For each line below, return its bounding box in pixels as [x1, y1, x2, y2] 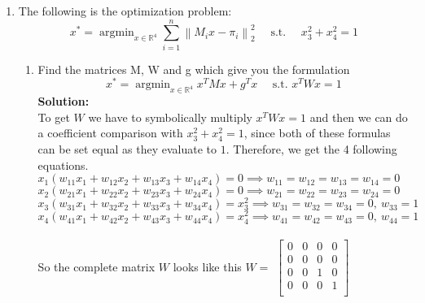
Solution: [37, 93, 90, 110]
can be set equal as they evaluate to [37, 140, 217, 157]
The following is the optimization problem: [18, 2, 232, 19]
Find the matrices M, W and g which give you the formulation [37, 60, 350, 77]
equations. [37, 156, 89, 173]
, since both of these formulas [243, 124, 391, 141]
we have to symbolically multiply [88, 108, 252, 125]
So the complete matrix [37, 258, 156, 275]
